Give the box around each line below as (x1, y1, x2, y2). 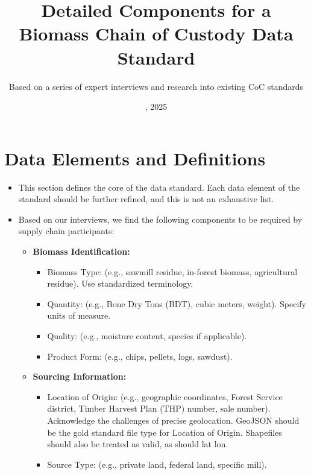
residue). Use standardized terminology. (47, 277, 193, 290)
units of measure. (47, 309, 111, 322)
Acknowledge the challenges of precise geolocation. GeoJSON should (47, 413, 300, 426)
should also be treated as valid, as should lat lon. (47, 438, 228, 450)
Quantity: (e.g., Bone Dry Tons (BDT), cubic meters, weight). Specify (47, 297, 306, 310)
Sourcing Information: (33, 370, 127, 383)
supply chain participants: (18, 225, 115, 237)
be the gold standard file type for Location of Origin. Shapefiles (47, 426, 282, 438)
